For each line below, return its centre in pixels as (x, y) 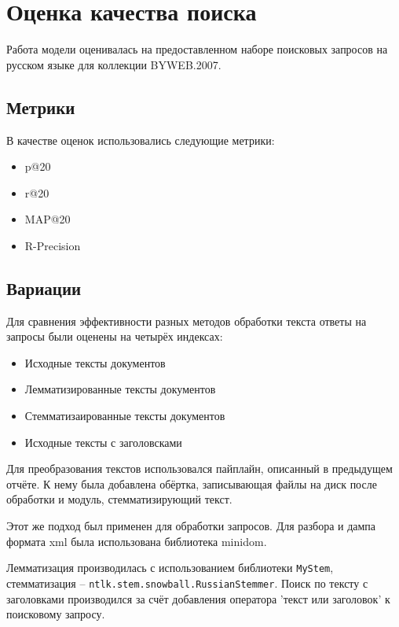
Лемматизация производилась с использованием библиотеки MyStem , (170, 568)
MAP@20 (48, 219)
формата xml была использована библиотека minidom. (137, 541)
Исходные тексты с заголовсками (103, 442)
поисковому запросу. (56, 614)
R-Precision (53, 245)
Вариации (44, 288)
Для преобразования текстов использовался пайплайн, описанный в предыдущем (199, 468)
